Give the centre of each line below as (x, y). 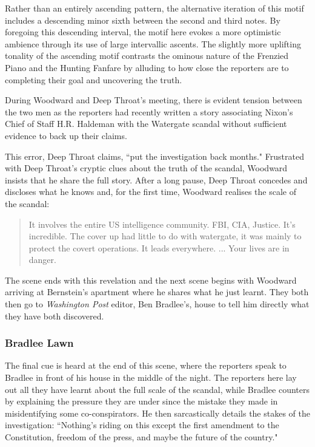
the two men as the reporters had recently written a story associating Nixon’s (149, 111)
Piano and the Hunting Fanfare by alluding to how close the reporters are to (147, 67)
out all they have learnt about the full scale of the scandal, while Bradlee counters (157, 389)
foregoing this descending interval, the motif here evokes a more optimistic (143, 32)
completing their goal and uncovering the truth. (94, 79)
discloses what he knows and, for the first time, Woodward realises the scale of (151, 192)
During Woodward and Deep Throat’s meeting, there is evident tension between (154, 100)
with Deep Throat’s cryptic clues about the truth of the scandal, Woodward (146, 168)
